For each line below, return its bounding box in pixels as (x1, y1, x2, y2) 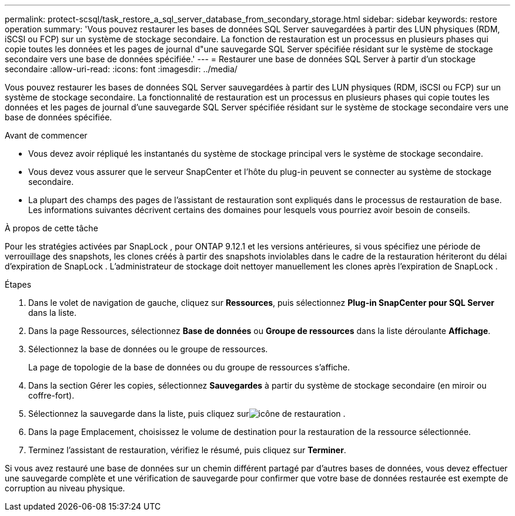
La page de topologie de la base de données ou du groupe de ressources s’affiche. (28, 362, 350, 372)
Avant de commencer (5, 130, 88, 140)
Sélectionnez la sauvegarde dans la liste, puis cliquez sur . (28, 409, 346, 419)
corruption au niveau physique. (5, 483, 125, 493)
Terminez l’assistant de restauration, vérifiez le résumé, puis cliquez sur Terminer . (28, 445, 346, 455)
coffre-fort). (28, 390, 75, 400)
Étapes (5, 279, 32, 289)
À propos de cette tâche (5, 223, 98, 233)
